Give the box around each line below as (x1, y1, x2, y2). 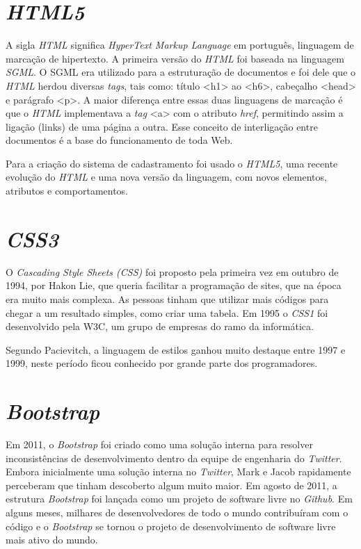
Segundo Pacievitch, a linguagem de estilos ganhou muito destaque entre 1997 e (6, 342, 346, 357)
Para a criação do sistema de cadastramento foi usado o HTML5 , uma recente (6, 156, 338, 170)
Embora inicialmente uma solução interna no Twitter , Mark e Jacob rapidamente (6, 464, 351, 479)
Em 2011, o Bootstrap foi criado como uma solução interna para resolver (6, 437, 313, 452)
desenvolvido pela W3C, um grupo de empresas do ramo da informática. (6, 319, 314, 334)
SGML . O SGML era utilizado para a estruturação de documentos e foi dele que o (6, 65, 356, 79)
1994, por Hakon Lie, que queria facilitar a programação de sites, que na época (6, 278, 342, 293)
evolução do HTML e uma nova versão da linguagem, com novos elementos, (6, 170, 327, 184)
